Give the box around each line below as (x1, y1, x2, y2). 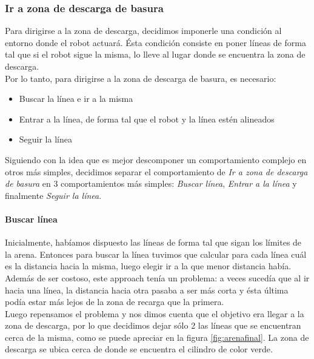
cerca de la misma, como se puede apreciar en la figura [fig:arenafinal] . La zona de (5, 330, 309, 343)
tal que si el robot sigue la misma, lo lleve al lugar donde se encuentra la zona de (5, 48, 306, 61)
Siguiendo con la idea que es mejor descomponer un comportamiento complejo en (5, 153, 307, 166)
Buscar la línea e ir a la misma (19, 92, 133, 105)
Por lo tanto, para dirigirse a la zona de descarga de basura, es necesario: (5, 72, 276, 84)
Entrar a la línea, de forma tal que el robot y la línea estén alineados (19, 112, 275, 125)
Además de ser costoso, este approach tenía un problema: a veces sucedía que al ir (5, 271, 310, 284)
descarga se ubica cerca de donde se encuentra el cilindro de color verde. (5, 343, 273, 355)
